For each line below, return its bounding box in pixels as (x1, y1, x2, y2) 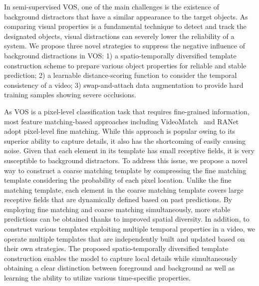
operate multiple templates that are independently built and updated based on (4, 233, 245, 244)
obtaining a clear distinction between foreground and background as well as (4, 263, 235, 273)
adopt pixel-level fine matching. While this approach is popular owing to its (4, 126, 236, 136)
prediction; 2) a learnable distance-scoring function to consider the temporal (4, 70, 237, 80)
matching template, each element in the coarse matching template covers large (4, 184, 244, 195)
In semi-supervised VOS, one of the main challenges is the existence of (4, 1, 219, 11)
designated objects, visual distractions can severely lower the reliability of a (4, 30, 235, 41)
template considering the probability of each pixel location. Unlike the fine (4, 175, 232, 185)
